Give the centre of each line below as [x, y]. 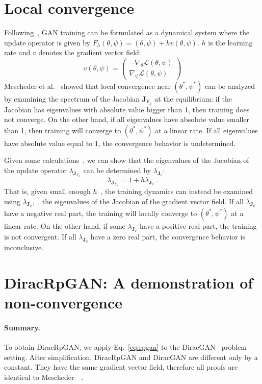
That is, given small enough [47, 191]
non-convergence [63, 303]
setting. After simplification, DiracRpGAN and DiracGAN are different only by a [131, 357]
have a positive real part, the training [198, 225]
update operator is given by [47, 42]
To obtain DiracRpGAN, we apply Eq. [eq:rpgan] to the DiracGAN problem [126, 347]
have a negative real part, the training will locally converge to [101, 213]
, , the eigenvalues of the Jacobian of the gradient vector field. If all [138, 201]
